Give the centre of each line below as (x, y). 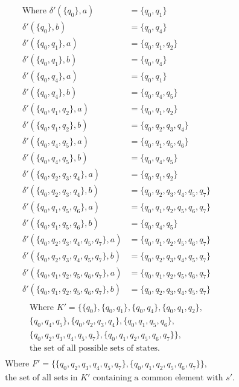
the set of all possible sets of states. (94, 349)
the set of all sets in (41, 378)
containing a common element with (158, 378)
